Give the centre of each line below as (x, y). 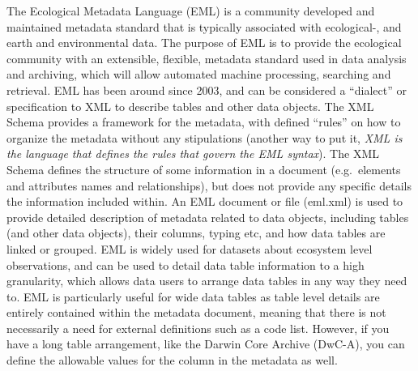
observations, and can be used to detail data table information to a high (186, 264)
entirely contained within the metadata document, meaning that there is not (196, 312)
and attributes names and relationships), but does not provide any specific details (209, 185)
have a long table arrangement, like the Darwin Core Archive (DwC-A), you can (206, 344)
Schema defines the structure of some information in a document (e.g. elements (204, 169)
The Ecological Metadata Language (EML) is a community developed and (191, 11)
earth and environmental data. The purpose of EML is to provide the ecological (204, 43)
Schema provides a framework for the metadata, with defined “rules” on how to (204, 122)
